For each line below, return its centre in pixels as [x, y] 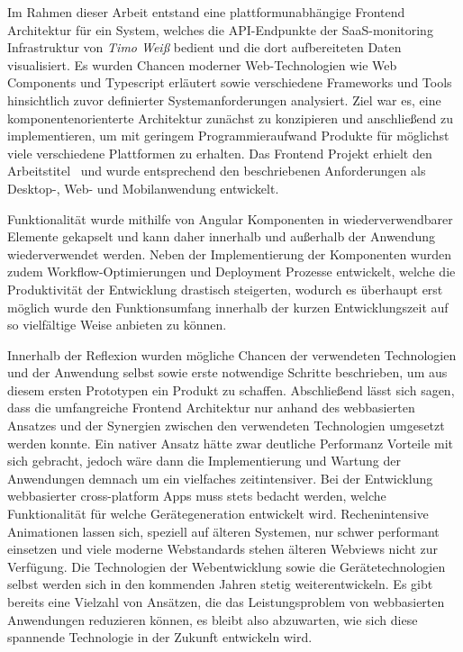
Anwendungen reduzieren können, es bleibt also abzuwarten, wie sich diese [213, 619]
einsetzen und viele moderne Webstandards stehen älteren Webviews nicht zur [223, 549]
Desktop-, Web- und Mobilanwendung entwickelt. [143, 188]
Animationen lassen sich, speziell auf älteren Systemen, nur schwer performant [223, 531]
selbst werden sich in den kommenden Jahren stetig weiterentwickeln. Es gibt [220, 584]
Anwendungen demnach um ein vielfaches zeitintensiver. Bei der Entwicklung [220, 478]
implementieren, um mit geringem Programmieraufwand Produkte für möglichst [228, 136]
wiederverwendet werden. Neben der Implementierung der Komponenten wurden [229, 254]
